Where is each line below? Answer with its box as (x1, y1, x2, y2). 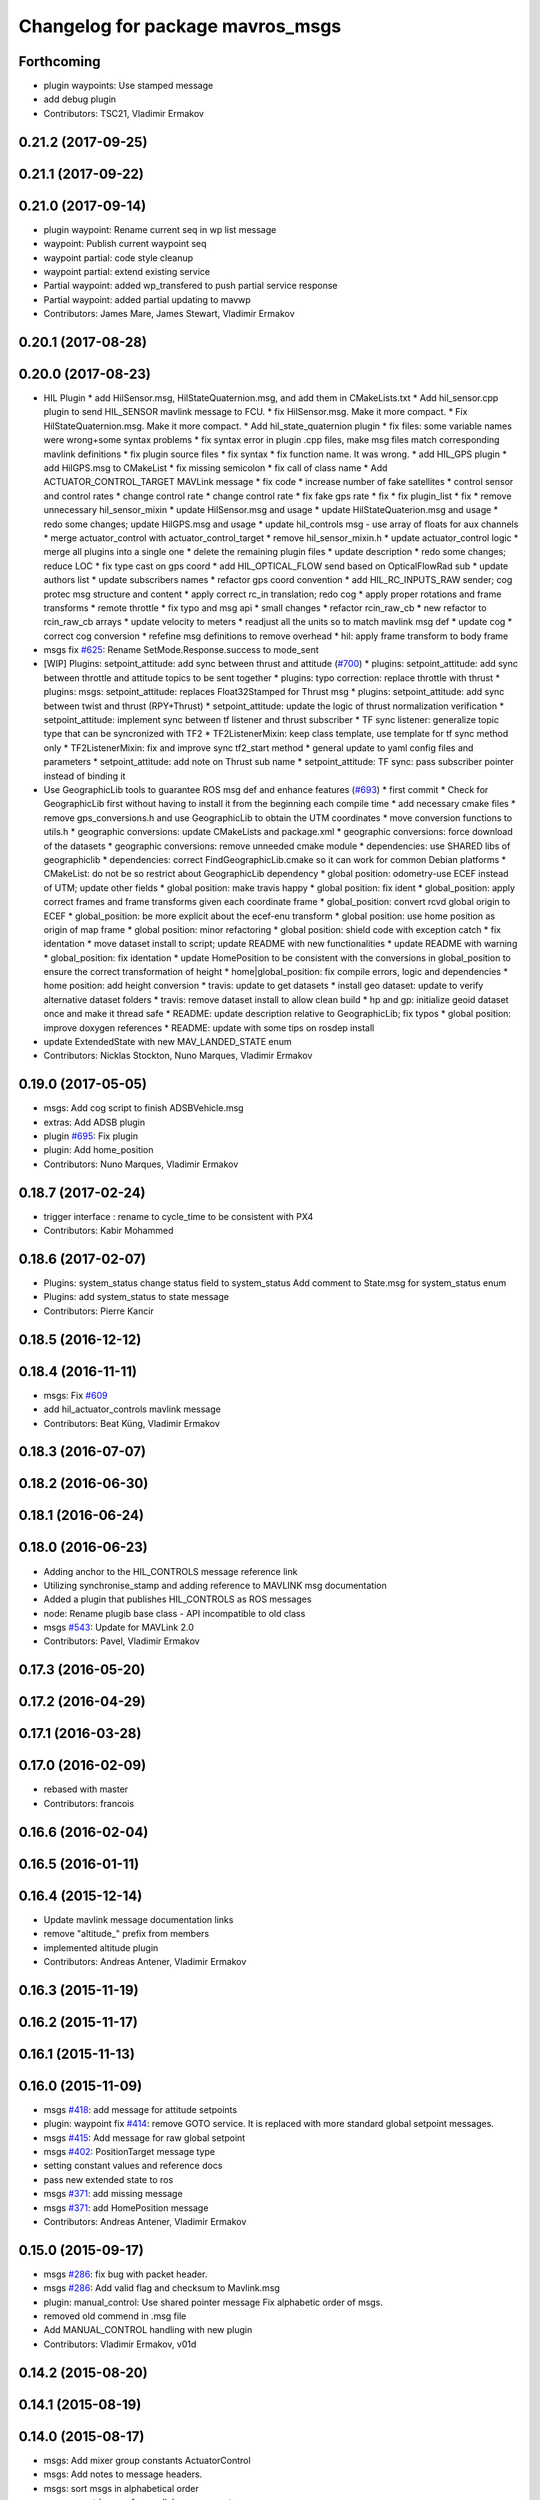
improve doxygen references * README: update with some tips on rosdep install (43, 1021, 375, 1034)
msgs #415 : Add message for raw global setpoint (43, 2131, 246, 2144)
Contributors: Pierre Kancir (43, 1305, 154, 1317)
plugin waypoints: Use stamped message (43, 80, 214, 92)
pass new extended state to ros (43, 2173, 174, 2185)
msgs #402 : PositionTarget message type (43, 2146, 215, 2158)
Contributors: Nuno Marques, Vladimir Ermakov (43, 1158, 239, 1170)
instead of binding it (43, 770, 126, 782)
